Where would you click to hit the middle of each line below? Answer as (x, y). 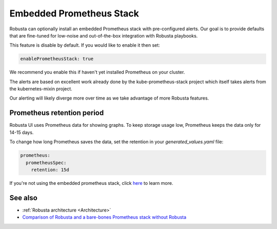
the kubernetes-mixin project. (41, 89)
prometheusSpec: (46, 163)
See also (24, 198)
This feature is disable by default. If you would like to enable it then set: (85, 45)
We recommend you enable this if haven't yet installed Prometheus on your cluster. (97, 72)
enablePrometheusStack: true (57, 59)
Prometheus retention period (57, 113)
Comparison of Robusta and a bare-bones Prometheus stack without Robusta (104, 217)
